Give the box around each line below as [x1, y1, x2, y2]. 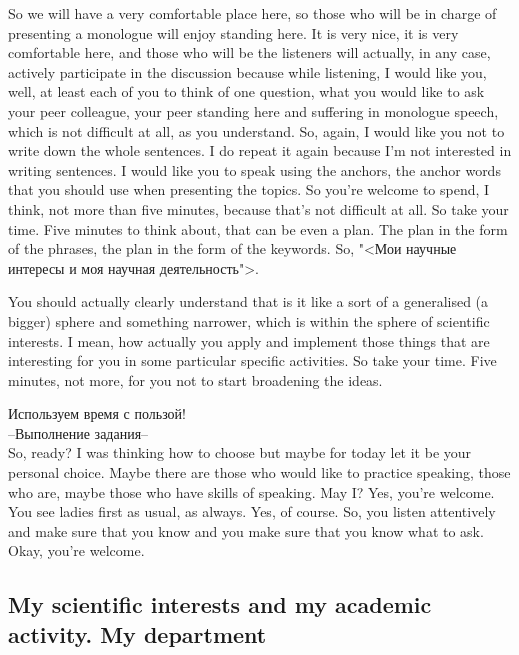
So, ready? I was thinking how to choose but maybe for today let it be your [8, 442, 472, 463]
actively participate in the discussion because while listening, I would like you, [8, 61, 487, 82]
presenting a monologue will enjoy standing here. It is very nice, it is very [8, 22, 459, 43]
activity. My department [8, 618, 267, 649]
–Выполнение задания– [8, 422, 149, 443]
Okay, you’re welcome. [8, 540, 145, 561]
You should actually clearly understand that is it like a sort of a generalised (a [8, 291, 489, 312]
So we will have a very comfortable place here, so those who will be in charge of [8, 3, 497, 23]
